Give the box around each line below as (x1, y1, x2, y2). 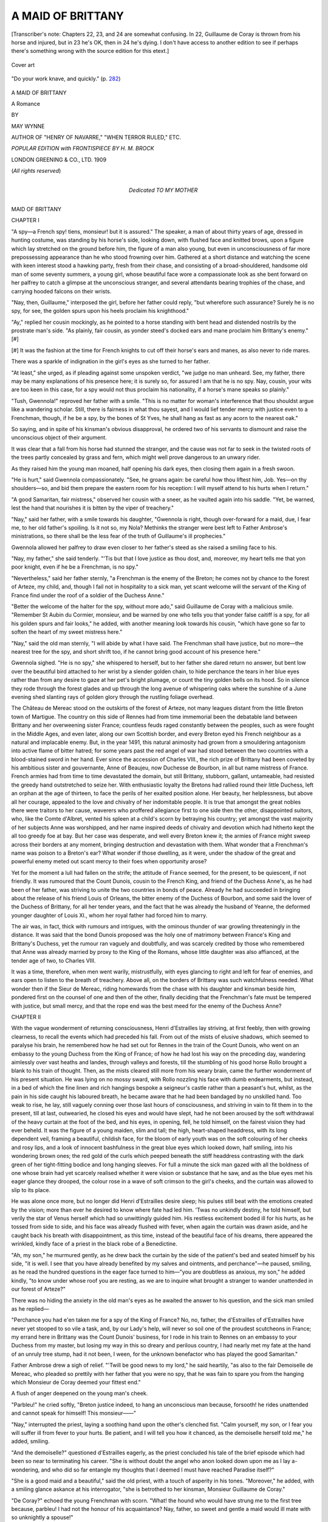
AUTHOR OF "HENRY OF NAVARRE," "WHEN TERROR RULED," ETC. (11, 134, 182, 141)
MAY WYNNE (11, 122, 45, 130)
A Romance (11, 100, 41, 107)
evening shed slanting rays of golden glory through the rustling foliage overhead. (11, 693, 214, 700)
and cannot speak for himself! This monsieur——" (11, 1409, 137, 1417)
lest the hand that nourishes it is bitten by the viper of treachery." (11, 504, 174, 511)
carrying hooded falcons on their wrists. (11, 287, 112, 295)
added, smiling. (11, 1437, 50, 1445)
